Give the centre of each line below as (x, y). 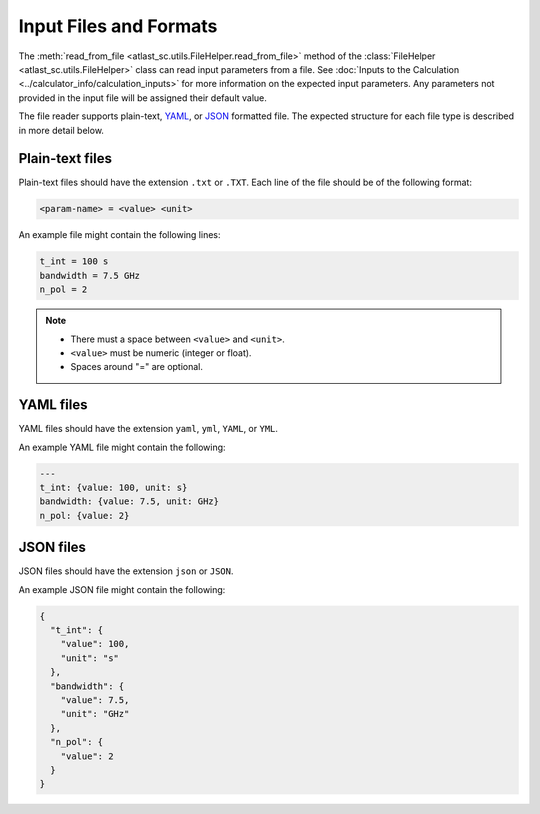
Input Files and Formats (118, 26)
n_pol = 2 (63, 289)
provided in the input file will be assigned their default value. (142, 97)
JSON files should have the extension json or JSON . (126, 571)
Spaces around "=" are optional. (137, 367)
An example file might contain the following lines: (119, 235)
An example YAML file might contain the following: (122, 447)
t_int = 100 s (74, 261)
